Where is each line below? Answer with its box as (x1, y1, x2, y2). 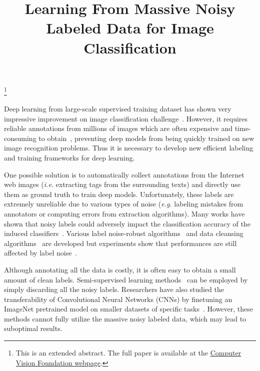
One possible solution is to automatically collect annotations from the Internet (4, 169, 244, 179)
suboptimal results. (4, 323, 62, 333)
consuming (4, 132, 36, 143)
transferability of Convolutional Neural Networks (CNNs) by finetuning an (4, 293, 232, 304)
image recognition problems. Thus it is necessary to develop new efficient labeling (4, 142, 253, 153)
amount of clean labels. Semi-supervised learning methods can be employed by (4, 274, 248, 284)
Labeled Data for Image (46, 17, 214, 38)
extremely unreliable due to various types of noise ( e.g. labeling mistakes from (4, 198, 243, 209)
